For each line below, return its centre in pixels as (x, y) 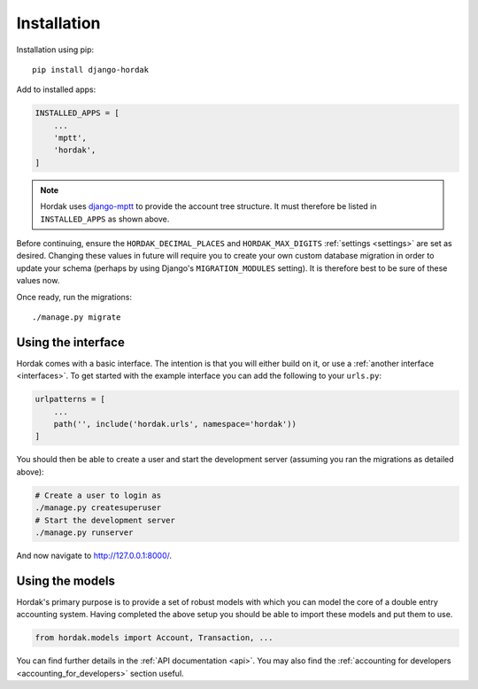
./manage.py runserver (84, 532)
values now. (38, 281)
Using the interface (71, 342)
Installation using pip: (55, 50)
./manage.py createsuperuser (98, 508)
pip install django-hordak (91, 70)
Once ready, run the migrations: (74, 297)
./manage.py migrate (77, 317)
